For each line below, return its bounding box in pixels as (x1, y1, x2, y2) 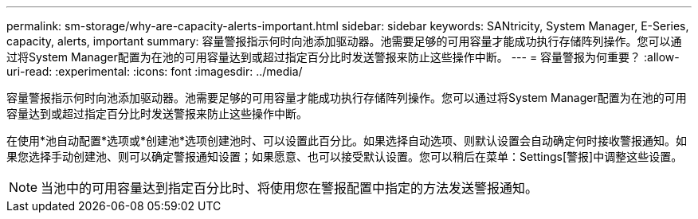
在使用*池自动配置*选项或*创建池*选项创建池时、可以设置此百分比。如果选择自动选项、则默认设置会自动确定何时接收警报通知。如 (6, 134, 688, 147)
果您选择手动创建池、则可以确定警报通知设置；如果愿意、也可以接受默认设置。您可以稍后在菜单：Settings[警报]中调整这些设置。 (6, 150, 683, 163)
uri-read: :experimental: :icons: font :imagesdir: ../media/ (6, 65, 303, 78)
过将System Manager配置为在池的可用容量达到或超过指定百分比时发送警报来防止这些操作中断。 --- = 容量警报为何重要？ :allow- (6, 50, 680, 64)
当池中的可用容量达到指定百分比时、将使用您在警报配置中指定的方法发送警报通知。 (41, 180, 539, 196)
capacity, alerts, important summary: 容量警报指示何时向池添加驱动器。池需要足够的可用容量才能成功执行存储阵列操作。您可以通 (6, 34, 682, 48)
